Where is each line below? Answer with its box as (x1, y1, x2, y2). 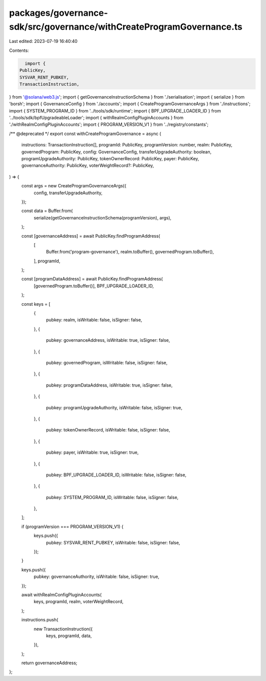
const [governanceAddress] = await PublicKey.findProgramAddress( (21, 233, 160, 239)
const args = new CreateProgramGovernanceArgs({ (21, 183, 127, 189)
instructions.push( (21, 617, 59, 623)
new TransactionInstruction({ (33, 626, 93, 632)
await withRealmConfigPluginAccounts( (21, 592, 102, 598)
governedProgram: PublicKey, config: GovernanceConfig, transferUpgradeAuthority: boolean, (21, 148, 212, 155)
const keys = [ (21, 301, 51, 307)
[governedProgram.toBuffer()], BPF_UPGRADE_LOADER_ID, (33, 283, 154, 288)
